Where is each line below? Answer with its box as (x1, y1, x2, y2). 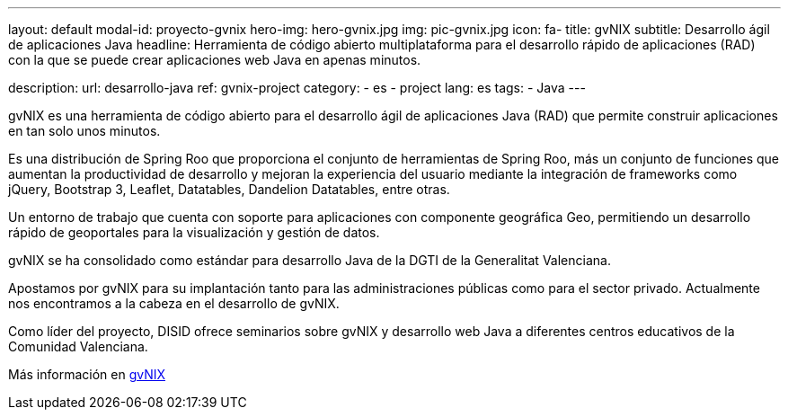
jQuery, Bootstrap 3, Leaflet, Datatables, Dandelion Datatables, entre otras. (8, 182, 450, 197)
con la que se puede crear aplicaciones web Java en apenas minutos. (8, 52, 421, 67)
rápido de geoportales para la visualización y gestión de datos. (8, 225, 380, 240)
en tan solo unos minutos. (8, 123, 161, 138)
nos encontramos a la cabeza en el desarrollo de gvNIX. (8, 296, 340, 311)
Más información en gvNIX (8, 367, 166, 382)
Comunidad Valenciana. (8, 339, 148, 354)
